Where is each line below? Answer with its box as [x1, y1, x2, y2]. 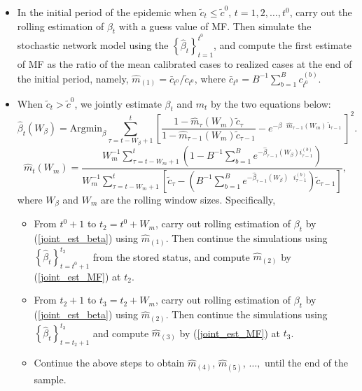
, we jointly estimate [74, 96, 162, 111]
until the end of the [265, 355, 349, 370]
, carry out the [289, 5, 352, 19]
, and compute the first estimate [214, 38, 352, 52]
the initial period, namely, [17, 71, 129, 85]
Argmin [69, 123, 103, 134]
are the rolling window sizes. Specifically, [101, 192, 276, 206]
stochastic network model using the [17, 38, 169, 52]
